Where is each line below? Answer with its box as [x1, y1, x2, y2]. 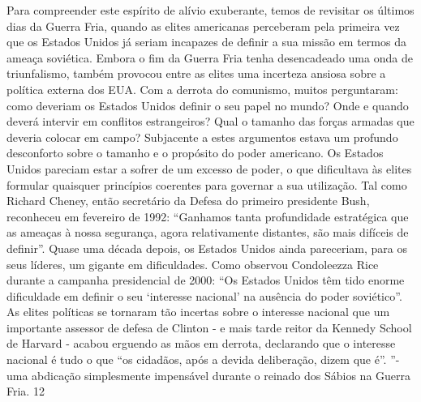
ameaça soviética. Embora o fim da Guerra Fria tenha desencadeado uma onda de [6, 49, 413, 66]
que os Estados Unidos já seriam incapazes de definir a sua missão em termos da [6, 33, 406, 50]
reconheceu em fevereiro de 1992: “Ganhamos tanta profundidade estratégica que [6, 207, 409, 225]
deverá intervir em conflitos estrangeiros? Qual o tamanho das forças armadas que [6, 113, 415, 130]
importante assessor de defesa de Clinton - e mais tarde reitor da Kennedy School [6, 319, 412, 336]
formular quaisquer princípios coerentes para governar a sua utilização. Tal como [6, 176, 407, 193]
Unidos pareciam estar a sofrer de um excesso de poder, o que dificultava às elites [6, 160, 412, 177]
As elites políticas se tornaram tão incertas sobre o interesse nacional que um [6, 303, 390, 320]
